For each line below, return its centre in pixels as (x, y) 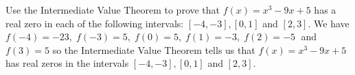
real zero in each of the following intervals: (95, 23)
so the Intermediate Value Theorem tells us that (154, 49)
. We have (329, 23)
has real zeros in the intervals (67, 63)
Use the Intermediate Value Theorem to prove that (113, 10)
